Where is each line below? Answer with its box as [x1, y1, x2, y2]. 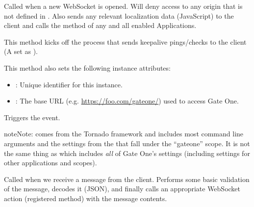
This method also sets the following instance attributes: [4, 62, 171, 73]
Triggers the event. [4, 112, 60, 122]
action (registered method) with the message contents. [4, 193, 167, 203]
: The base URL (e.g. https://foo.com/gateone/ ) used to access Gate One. [15, 96, 239, 106]
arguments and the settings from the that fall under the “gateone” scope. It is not [4, 138, 250, 148]
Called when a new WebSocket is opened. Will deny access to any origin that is [4, 1, 243, 11]
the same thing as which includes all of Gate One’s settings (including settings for [4, 148, 250, 158]
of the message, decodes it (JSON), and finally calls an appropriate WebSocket [4, 183, 241, 194]
